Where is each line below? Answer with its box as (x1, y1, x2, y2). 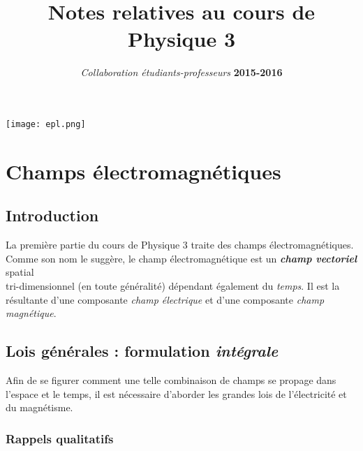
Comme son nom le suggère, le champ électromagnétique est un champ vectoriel (6, 251, 357, 265)
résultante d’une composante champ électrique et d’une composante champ (6, 292, 325, 306)
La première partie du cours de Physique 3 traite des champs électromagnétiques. (6, 237, 354, 252)
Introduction (6, 205, 99, 226)
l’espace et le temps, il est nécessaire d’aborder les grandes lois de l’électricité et (6, 386, 347, 401)
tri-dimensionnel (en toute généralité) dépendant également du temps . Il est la (6, 278, 340, 293)
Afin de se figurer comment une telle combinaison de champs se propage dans (6, 372, 336, 387)
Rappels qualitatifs (6, 429, 114, 447)
